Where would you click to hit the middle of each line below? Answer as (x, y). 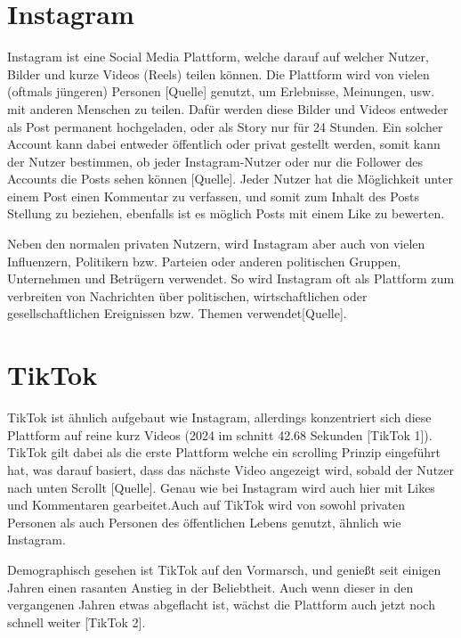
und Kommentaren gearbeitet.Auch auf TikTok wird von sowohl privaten (206, 505)
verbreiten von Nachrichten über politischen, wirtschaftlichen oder (187, 295)
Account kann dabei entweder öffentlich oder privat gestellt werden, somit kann (224, 144)
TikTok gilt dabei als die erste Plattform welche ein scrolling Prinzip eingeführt (224, 452)
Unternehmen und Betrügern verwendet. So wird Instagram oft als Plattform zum (231, 278)
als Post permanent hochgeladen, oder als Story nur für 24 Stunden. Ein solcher (225, 126)
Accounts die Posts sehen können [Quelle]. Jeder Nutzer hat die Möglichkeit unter (230, 179)
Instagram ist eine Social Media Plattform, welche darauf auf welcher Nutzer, (218, 57)
